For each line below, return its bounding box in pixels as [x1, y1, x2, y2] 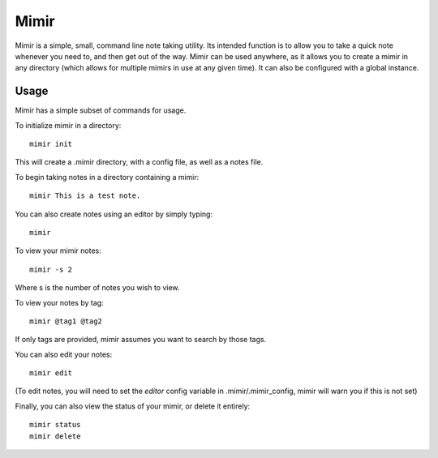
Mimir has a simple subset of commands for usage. [15, 105, 187, 115]
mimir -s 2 [29, 264, 73, 274]
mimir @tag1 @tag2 [29, 316, 103, 326]
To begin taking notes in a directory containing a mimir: [15, 172, 200, 182]
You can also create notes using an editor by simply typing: [15, 209, 213, 219]
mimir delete [29, 431, 81, 441]
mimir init [29, 139, 73, 149]
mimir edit [29, 369, 73, 378]
